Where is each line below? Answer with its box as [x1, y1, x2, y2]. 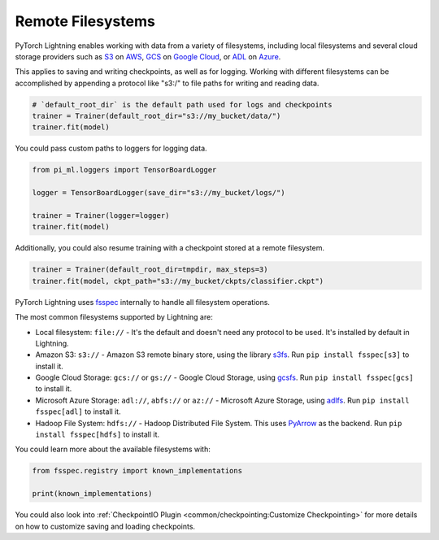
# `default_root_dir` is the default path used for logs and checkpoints [32, 100, 333, 109]
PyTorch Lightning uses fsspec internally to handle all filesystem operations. [15, 297, 270, 307]
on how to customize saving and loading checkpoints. [15, 521, 195, 531]
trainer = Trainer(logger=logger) [32, 211, 170, 220]
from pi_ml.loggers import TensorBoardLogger [32, 165, 217, 175]
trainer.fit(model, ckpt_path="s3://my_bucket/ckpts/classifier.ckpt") [32, 277, 324, 285]
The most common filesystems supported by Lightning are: [15, 312, 213, 322]
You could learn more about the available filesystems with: [15, 444, 211, 455]
